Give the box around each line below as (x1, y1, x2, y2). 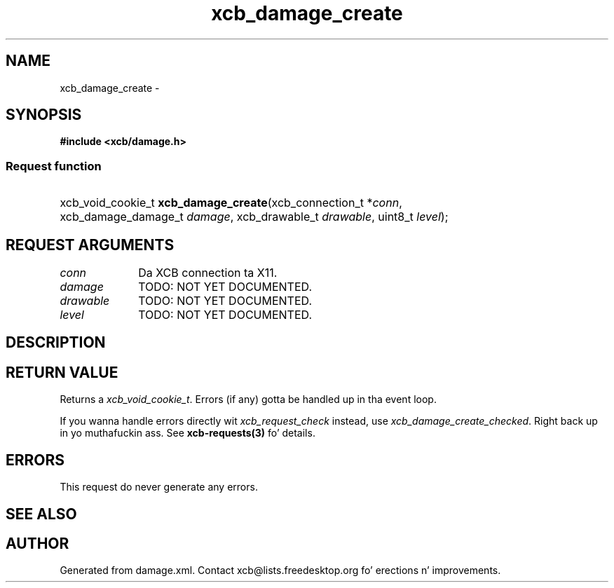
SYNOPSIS (6, 106, 82, 124)
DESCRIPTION (6, 334, 106, 352)
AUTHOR (6, 534, 69, 552)
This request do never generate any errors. (60, 481, 258, 493)
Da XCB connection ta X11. (138, 266, 278, 280)
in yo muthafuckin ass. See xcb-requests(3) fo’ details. (60, 427, 315, 439)
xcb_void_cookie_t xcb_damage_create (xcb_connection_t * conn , (60, 196, 402, 210)
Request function (6, 158, 102, 173)
